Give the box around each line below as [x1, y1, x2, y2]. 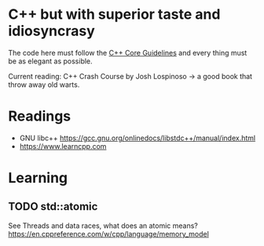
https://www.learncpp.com [19, 141, 107, 150]
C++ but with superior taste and [8, 5, 221, 24]
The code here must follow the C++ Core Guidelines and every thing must [8, 48, 247, 57]
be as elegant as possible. [8, 56, 93, 66]
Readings [8, 107, 71, 125]
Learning [8, 169, 68, 187]
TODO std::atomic [8, 200, 98, 213]
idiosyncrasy [8, 22, 96, 40]
